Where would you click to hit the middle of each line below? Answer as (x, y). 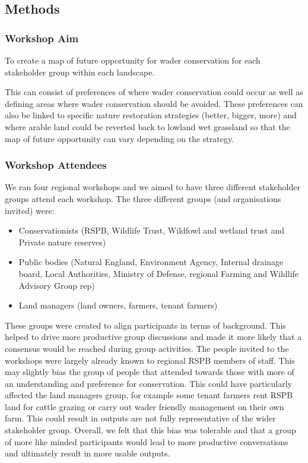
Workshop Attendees (56, 165)
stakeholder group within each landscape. (80, 72)
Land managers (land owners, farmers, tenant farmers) (118, 305)
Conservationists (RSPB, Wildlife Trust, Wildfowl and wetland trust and (151, 230)
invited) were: (30, 210)
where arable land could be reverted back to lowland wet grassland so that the (147, 126)
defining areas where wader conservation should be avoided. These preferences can (154, 103)
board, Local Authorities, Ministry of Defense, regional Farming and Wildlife (159, 273)
